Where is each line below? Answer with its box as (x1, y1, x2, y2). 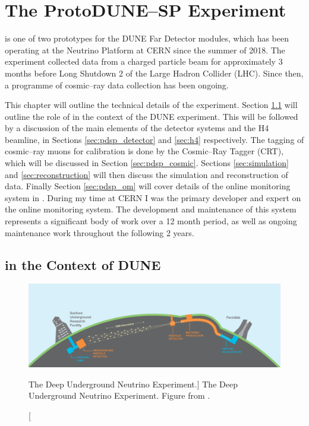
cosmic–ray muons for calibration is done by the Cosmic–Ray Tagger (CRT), (5, 145, 284, 157)
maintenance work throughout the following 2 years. (5, 226, 194, 239)
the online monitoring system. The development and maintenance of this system (5, 203, 297, 215)
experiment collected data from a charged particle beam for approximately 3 (5, 55, 283, 68)
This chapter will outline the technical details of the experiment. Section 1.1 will (5, 98, 298, 111)
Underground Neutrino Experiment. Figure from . (29, 389, 210, 402)
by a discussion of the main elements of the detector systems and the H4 (5, 122, 269, 134)
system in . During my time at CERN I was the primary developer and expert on (5, 191, 301, 204)
